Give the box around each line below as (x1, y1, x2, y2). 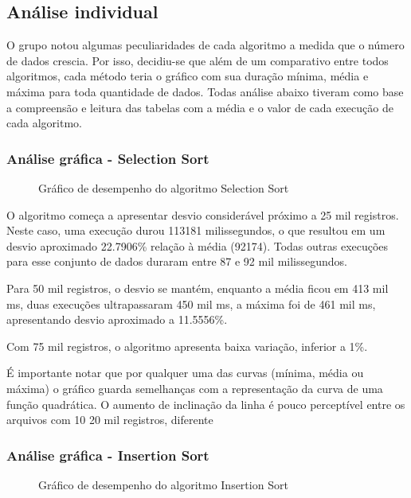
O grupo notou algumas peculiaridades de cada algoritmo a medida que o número (6, 37, 405, 53)
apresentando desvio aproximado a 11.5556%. (6, 311, 228, 328)
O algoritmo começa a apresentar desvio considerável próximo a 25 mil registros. (6, 206, 399, 223)
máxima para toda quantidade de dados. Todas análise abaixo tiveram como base (6, 83, 404, 99)
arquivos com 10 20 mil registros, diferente (6, 411, 213, 428)
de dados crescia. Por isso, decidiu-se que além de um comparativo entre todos (6, 52, 389, 68)
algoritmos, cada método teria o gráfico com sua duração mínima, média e (6, 68, 369, 84)
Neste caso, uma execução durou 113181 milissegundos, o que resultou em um (6, 222, 386, 239)
